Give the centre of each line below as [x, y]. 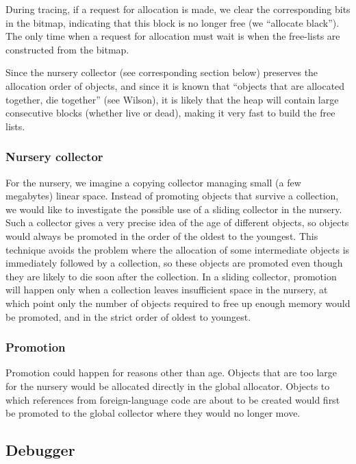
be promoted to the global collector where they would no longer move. [153, 413]
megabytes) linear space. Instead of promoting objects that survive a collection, [172, 196]
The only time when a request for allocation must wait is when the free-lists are [173, 36]
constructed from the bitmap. [67, 49]
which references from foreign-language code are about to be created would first [173, 399]
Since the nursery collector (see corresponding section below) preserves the [162, 72]
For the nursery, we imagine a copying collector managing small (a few [153, 182]
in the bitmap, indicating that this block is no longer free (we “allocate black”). [173, 22]
